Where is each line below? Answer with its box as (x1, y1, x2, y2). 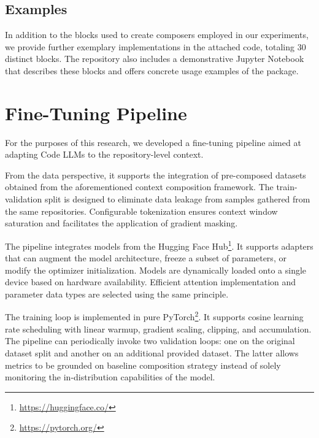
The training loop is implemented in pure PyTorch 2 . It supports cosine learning (5, 309, 304, 323)
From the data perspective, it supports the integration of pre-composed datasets (5, 168, 306, 181)
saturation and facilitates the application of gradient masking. (5, 217, 238, 229)
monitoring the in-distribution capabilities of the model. (5, 371, 215, 383)
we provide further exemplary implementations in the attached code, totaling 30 (5, 40, 306, 53)
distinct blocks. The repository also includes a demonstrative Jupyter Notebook (5, 52, 304, 65)
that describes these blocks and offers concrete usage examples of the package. (5, 64, 299, 77)
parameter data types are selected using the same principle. (5, 287, 229, 300)
